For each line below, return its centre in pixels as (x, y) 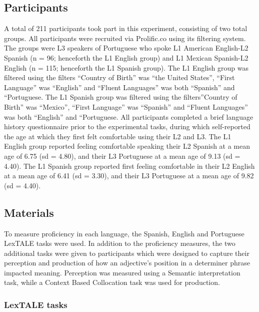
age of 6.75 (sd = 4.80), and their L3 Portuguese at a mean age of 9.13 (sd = (122, 155)
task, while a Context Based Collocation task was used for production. (112, 282)
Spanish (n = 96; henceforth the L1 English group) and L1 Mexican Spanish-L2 (126, 57)
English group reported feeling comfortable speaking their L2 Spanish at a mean (127, 146)
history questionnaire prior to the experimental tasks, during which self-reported (127, 126)
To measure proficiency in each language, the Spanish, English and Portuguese (124, 233)
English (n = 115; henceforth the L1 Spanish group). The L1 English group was (126, 67)
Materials (29, 212)
